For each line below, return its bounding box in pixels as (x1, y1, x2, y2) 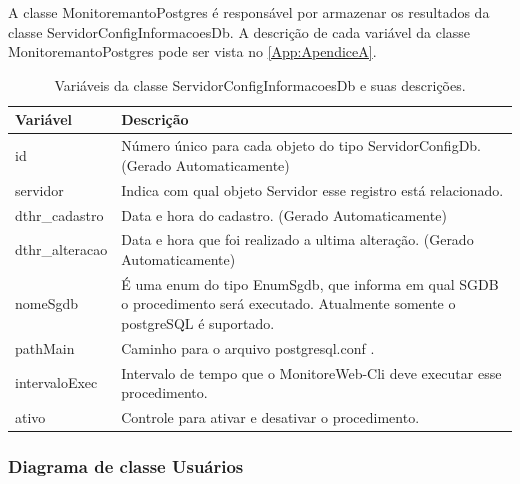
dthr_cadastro (15, 204, 104, 225)
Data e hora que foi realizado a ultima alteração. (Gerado (121, 229, 474, 250)
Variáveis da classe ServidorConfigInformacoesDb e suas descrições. (54, 74, 466, 95)
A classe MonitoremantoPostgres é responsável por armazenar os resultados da (8, 2, 490, 22)
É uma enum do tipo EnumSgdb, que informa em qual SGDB (121, 273, 499, 294)
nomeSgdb (15, 293, 79, 314)
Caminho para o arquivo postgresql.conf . (121, 337, 375, 358)
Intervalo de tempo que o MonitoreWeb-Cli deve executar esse (121, 362, 502, 383)
